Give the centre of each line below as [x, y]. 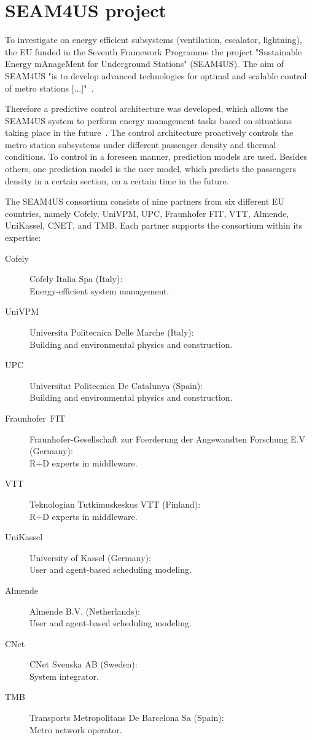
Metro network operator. [76, 729]
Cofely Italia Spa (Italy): [76, 279]
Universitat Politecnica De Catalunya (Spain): [116, 385]
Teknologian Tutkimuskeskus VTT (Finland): [115, 504]
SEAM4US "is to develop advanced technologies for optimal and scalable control [156, 75]
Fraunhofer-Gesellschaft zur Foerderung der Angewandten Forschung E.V [168, 439]
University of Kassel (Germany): [90, 557]
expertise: [23, 238]
